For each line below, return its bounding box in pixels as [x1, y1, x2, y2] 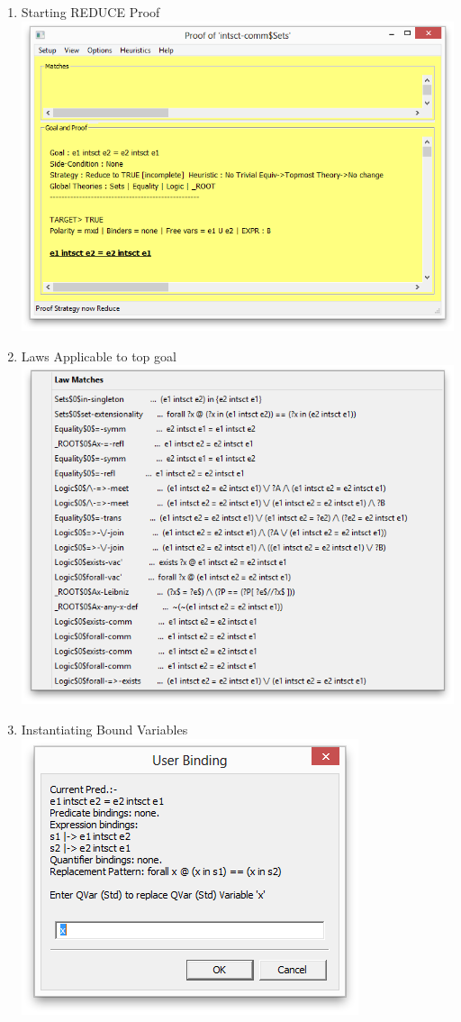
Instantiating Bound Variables [21, 719, 188, 738]
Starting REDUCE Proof [21, 3, 160, 21]
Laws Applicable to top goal [21, 346, 176, 365]
